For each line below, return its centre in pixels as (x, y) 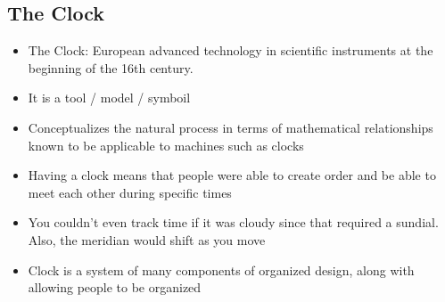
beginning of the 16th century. (111, 67)
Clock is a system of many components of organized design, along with (221, 269)
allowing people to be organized (115, 287)
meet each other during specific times (130, 192)
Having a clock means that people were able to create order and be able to (232, 175)
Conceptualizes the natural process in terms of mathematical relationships (231, 127)
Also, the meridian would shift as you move (147, 239)
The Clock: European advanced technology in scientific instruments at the (231, 50)
